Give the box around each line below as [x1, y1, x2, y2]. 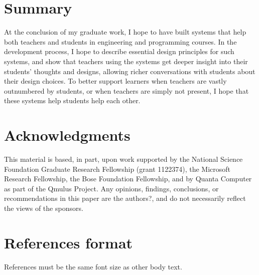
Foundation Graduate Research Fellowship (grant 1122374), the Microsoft [4, 163, 231, 174]
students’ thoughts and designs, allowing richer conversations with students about [4, 66, 255, 76]
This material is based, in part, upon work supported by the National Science [4, 154, 243, 164]
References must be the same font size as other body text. [4, 261, 182, 271]
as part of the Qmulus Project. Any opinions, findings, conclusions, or [4, 183, 219, 193]
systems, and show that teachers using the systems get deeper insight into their [4, 56, 248, 66]
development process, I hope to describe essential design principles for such [4, 46, 234, 57]
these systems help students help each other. [4, 95, 141, 106]
